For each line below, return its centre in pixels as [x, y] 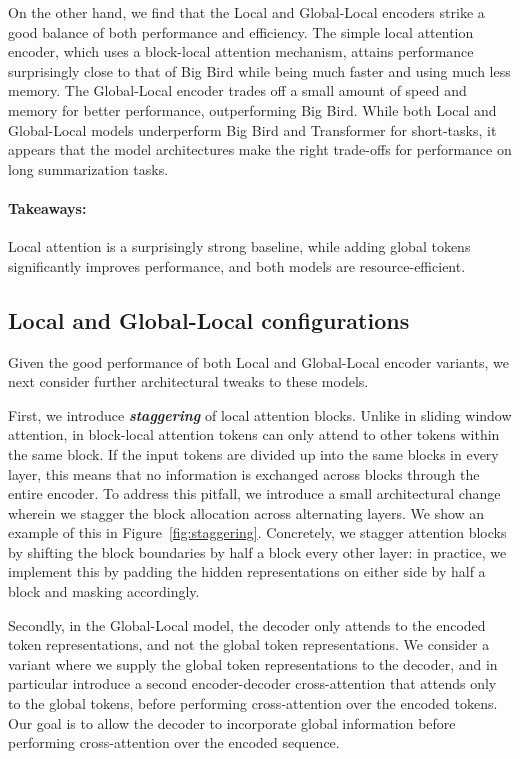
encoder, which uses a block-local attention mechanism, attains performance [241, 51]
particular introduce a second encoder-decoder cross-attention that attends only [252, 683]
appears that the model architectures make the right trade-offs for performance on [260, 149]
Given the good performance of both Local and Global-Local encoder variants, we [258, 361]
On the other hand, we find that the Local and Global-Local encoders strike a [246, 12]
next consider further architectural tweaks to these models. [188, 381]
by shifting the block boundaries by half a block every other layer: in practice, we [257, 551]
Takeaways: [47, 207]
